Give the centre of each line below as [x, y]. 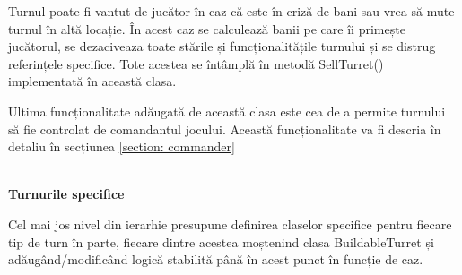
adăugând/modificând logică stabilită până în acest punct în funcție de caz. [216, 259]
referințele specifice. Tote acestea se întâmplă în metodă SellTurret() [196, 63]
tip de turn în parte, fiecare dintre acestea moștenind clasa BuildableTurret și [221, 241]
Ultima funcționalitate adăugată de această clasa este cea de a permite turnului [227, 111]
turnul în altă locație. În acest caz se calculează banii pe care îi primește [207, 28]
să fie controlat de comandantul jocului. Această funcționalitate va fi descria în [225, 129]
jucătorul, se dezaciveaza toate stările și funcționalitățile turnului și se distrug [222, 46]
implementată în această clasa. [92, 81]
